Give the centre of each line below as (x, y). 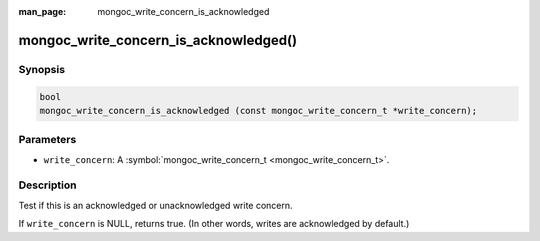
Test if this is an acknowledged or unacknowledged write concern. (156, 205)
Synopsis (41, 69)
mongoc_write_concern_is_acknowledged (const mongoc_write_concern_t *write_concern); (258, 110)
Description (47, 185)
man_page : (42, 11)
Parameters (47, 140)
